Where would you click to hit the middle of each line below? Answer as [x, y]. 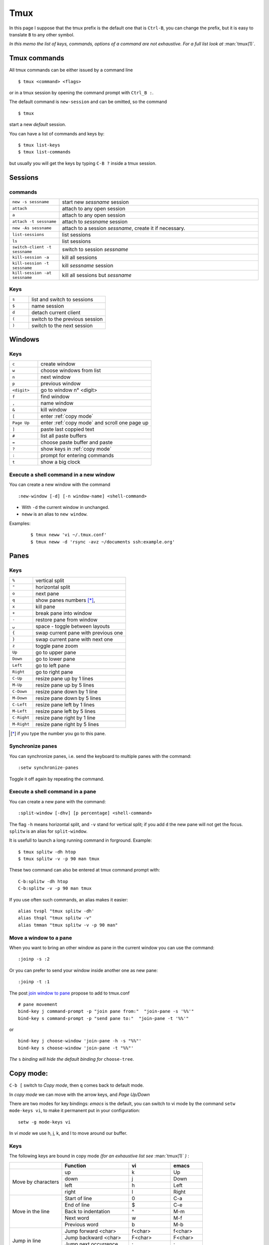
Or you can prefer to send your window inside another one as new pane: [83, 970]
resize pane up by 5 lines [65, 685]
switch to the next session [62, 325]
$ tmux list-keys [39, 145]
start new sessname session [95, 202]
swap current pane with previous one [79, 632]
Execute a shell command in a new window [62, 475]
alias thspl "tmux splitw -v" [55, 918]
